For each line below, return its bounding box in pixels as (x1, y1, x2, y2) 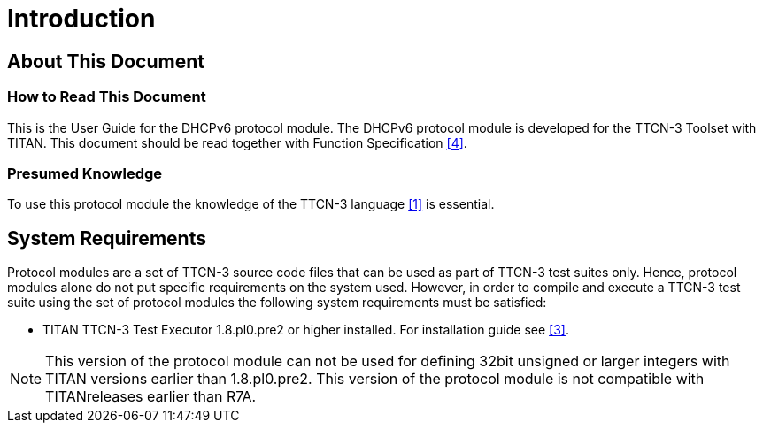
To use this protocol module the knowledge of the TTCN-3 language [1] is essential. (7, 196, 495, 212)
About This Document (7, 50, 204, 73)
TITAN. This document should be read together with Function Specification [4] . (7, 134, 467, 150)
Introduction (7, 4, 156, 34)
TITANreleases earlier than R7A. (45, 388, 257, 406)
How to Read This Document (7, 88, 206, 106)
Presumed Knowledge (7, 164, 163, 182)
